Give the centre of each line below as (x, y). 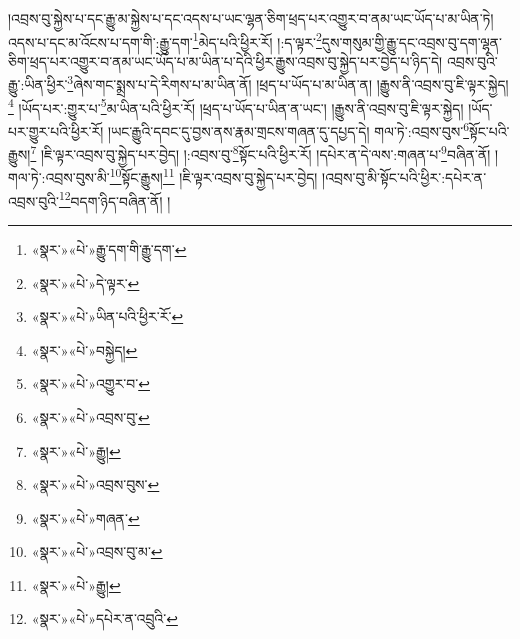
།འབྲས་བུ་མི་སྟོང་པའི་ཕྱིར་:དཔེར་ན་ (404, 177)
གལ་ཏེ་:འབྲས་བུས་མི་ (59, 177)
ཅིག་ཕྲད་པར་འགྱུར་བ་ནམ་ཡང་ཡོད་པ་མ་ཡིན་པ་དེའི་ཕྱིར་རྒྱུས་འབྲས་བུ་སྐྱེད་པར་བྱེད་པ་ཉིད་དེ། (225, 60)
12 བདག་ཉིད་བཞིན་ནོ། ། (114, 199)
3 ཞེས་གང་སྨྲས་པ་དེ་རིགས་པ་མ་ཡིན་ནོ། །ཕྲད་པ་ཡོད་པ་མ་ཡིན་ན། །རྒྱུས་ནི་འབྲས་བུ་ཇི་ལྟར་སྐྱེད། (288, 83)
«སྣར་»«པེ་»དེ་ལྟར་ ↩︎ (85, 282)
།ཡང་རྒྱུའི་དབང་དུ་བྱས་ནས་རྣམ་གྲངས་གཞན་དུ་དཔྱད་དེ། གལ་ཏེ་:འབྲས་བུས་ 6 (289, 129)
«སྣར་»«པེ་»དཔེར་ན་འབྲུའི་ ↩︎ (104, 618)
